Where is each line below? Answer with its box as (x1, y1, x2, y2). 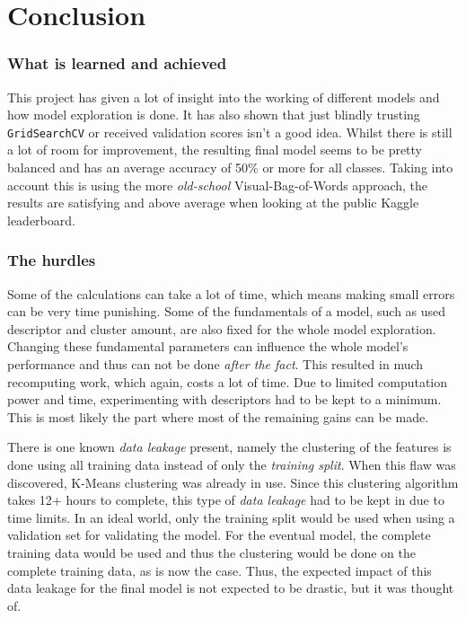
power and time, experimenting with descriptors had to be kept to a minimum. (7, 390, 442, 409)
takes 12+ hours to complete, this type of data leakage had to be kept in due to (7, 490, 444, 509)
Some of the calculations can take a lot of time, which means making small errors (7, 284, 455, 303)
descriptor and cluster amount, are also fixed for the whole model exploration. (7, 319, 436, 338)
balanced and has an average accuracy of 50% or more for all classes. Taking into (7, 158, 453, 177)
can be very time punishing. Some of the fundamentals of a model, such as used (7, 302, 446, 321)
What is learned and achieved (7, 52, 227, 75)
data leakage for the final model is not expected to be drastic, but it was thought (7, 578, 454, 597)
